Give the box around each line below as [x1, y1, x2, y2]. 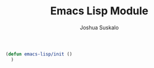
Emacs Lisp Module [50, 4, 149, 18]
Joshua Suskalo [79, 24, 120, 31]
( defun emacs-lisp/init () [5, 51, 73, 57]
